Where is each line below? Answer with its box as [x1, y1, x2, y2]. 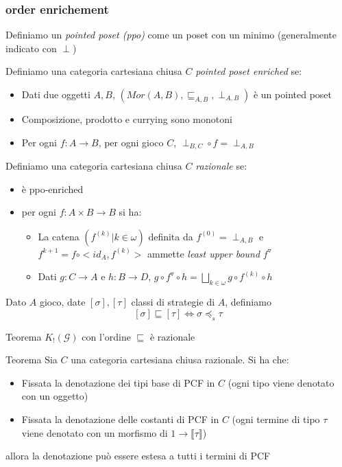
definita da [148, 229, 193, 243]
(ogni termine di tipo [232, 411, 320, 426]
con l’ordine [82, 329, 131, 343]
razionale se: [195, 159, 247, 173]
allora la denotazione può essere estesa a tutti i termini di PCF [5, 448, 271, 463]
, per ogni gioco [98, 135, 164, 149]
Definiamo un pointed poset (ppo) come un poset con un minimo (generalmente [5, 27, 337, 42]
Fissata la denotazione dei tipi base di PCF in [21, 375, 215, 389]
